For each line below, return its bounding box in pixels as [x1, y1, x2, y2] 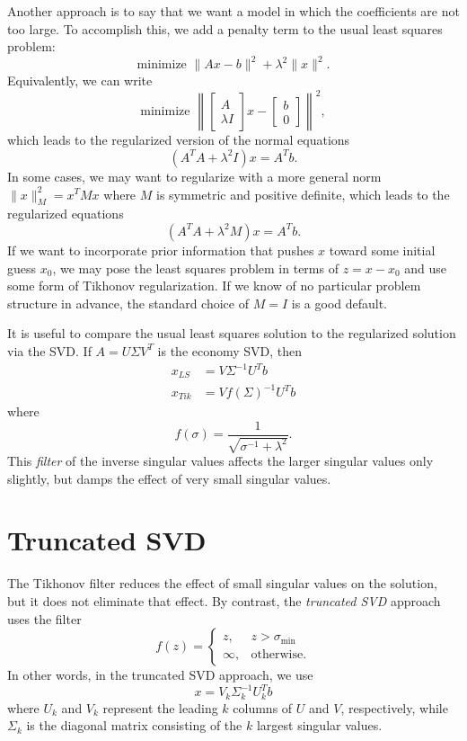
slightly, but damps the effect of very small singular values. [7, 469, 331, 487]
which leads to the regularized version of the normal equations [7, 130, 350, 149]
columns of [233, 698, 293, 717]
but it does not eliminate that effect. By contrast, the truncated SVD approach [7, 591, 441, 610]
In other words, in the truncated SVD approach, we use [7, 665, 313, 684]
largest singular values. [256, 716, 383, 735]
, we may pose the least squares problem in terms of [52, 258, 339, 277]
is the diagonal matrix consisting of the [26, 716, 242, 735]
